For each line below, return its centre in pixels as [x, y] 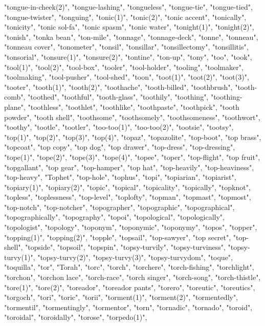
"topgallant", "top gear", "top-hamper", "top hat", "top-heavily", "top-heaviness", [129, 167]
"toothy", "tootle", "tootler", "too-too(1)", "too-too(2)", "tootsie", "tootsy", [119, 127]
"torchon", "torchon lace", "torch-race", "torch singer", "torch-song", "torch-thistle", [132, 277]
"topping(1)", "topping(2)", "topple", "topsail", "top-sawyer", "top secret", [118, 237]
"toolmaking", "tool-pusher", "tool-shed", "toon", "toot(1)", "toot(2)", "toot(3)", [127, 77]
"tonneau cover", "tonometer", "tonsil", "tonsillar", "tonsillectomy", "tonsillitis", [126, 47]
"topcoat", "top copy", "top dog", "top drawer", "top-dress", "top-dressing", [120, 147]
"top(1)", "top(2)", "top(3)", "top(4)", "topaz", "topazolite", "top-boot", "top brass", [133, 137]
